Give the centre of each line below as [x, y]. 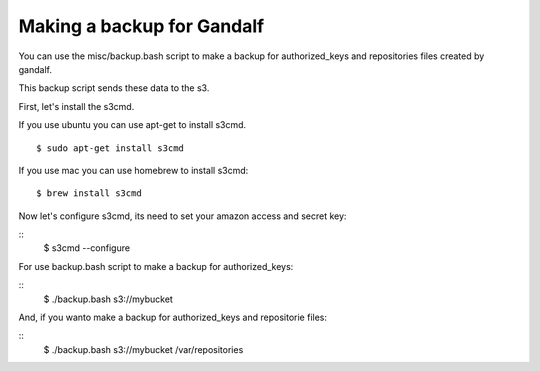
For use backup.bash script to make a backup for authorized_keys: [156, 266]
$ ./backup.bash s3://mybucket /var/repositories [143, 349]
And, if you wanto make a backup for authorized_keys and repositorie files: [172, 317]
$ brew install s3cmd [89, 193]
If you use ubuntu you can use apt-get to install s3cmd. [132, 125]
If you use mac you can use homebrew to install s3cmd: [133, 170]
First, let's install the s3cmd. [76, 106]
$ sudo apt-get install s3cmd [110, 148]
